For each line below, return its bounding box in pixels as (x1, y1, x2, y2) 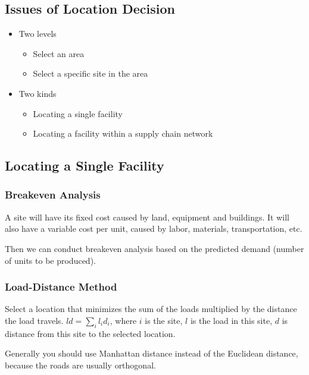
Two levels (18, 27, 57, 40)
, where (110, 314, 137, 326)
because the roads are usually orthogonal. (5, 358, 156, 371)
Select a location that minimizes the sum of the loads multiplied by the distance (5, 302, 297, 315)
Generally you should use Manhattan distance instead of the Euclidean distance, (5, 347, 298, 360)
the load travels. (5, 314, 64, 326)
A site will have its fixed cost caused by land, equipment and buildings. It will (5, 210, 289, 223)
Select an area (33, 47, 85, 59)
